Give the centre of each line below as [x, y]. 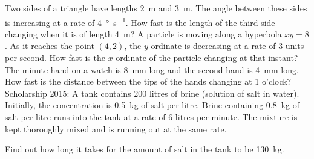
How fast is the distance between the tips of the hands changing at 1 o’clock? [148, 81]
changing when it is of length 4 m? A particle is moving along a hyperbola [143, 34]
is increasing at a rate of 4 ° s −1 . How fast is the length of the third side [140, 21]
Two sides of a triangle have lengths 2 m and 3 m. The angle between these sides [156, 8]
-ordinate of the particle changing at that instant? [205, 58]
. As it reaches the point [50, 46]
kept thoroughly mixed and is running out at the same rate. [116, 128]
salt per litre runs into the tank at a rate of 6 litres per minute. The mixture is [151, 117]
